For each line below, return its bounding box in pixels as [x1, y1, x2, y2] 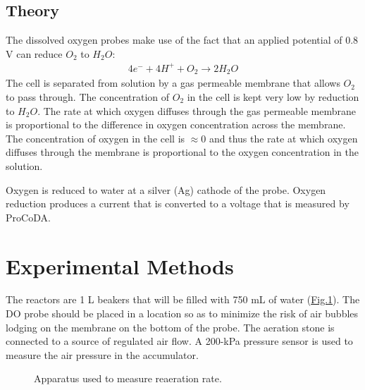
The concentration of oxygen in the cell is [6, 130, 185, 145]
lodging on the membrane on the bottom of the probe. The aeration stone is [6, 319, 335, 334]
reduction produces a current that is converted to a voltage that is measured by [6, 196, 349, 211]
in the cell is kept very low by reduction [187, 89, 359, 104]
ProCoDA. [6, 209, 51, 224]
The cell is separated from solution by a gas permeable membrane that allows [6, 75, 340, 90]
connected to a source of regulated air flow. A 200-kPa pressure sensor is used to [6, 334, 353, 348]
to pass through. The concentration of [6, 89, 170, 104]
